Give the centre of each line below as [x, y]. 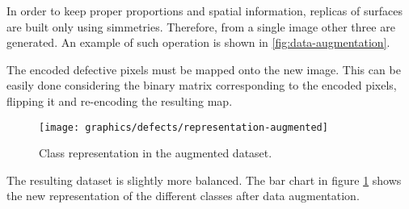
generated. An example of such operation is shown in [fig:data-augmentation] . [198, 42]
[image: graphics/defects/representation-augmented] [183, 127]
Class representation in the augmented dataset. [156, 153]
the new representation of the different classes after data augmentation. [183, 196]
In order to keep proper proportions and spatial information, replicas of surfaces [205, 10]
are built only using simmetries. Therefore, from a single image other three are [201, 26]
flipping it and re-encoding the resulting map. [120, 100]
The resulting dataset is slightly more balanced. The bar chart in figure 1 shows [204, 180]
